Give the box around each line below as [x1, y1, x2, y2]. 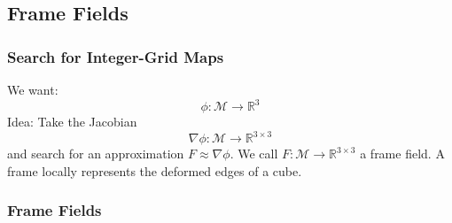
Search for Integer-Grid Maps [7, 45, 224, 67]
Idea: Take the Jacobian [7, 112, 137, 131]
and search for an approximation [7, 144, 184, 163]
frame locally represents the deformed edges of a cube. [7, 161, 302, 180]
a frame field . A [360, 144, 445, 163]
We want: [7, 81, 58, 98]
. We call [230, 144, 278, 163]
